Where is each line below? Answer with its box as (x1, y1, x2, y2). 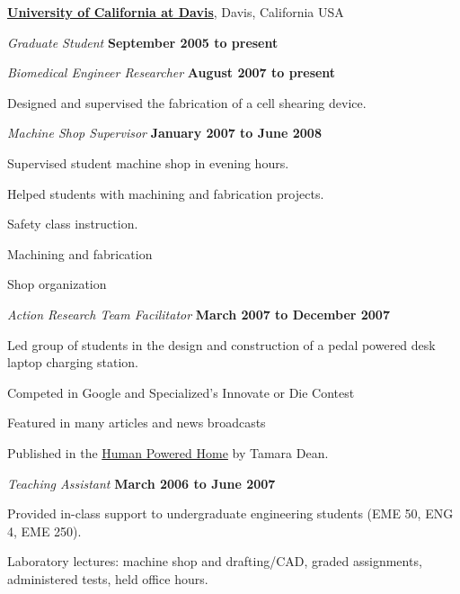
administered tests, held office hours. (7, 569, 208, 588)
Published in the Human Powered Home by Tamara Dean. (7, 443, 329, 462)
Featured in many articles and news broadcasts (7, 413, 266, 432)
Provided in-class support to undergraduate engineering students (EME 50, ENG (7, 504, 454, 523)
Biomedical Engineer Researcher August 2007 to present (7, 63, 336, 82)
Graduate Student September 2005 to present (7, 32, 279, 51)
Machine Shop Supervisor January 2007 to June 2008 (7, 123, 322, 142)
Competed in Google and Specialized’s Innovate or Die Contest (7, 382, 355, 401)
